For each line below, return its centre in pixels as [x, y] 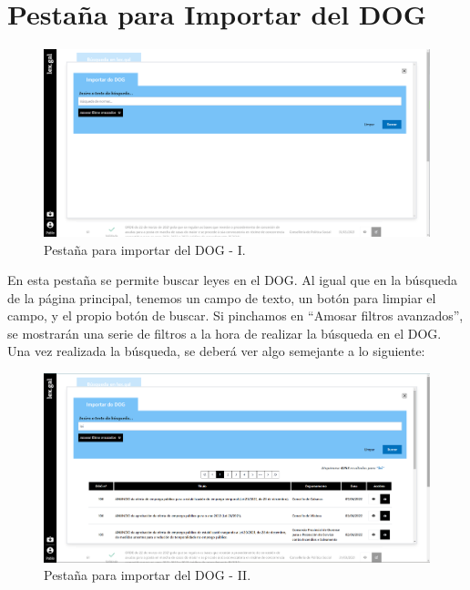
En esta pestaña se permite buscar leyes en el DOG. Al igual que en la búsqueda [233, 280]
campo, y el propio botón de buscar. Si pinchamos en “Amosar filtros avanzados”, [235, 315]
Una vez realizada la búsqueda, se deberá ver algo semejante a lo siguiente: [216, 351]
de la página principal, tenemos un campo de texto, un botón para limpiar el [222, 297]
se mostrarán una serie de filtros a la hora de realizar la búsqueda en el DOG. [225, 333]
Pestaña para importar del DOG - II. [148, 575]
